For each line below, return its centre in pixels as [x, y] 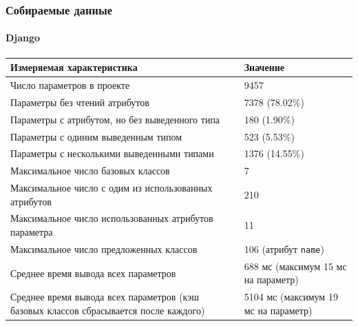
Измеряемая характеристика [74, 67]
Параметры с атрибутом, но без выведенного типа [115, 119]
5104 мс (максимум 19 [291, 297]
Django [23, 38]
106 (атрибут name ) [284, 248]
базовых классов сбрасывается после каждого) [108, 310]
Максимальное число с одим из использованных [112, 188]
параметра [32, 232]
